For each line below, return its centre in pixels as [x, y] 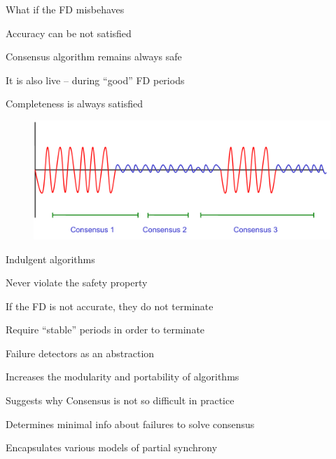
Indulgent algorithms [50, 259]
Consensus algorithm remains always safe [94, 56]
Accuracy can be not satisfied [69, 33]
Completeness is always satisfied [75, 104]
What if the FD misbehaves [65, 9]
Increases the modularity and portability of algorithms [122, 377]
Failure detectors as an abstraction [80, 353]
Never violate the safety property [77, 282]
